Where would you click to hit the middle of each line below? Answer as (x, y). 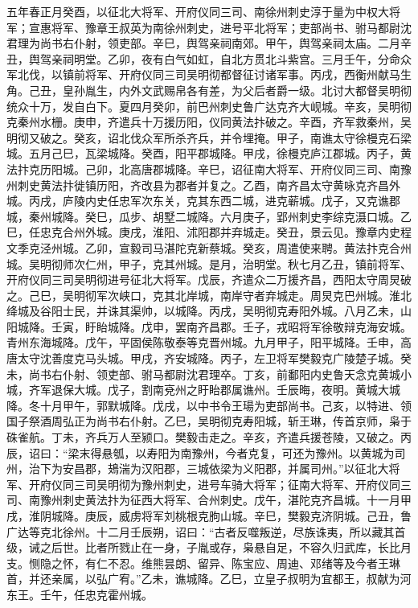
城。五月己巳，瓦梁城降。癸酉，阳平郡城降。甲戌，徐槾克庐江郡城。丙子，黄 (209, 153)
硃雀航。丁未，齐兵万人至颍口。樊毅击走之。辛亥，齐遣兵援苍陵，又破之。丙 (209, 437)
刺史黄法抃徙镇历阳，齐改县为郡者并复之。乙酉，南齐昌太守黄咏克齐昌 (203, 185)
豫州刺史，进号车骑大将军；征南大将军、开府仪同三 (276, 484)
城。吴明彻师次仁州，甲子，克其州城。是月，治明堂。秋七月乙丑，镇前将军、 (209, 263)
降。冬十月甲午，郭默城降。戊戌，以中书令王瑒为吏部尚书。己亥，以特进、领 (209, 405)
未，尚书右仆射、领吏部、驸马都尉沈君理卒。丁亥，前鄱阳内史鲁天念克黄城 (203, 374)
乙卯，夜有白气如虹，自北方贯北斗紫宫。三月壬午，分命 (254, 58)
